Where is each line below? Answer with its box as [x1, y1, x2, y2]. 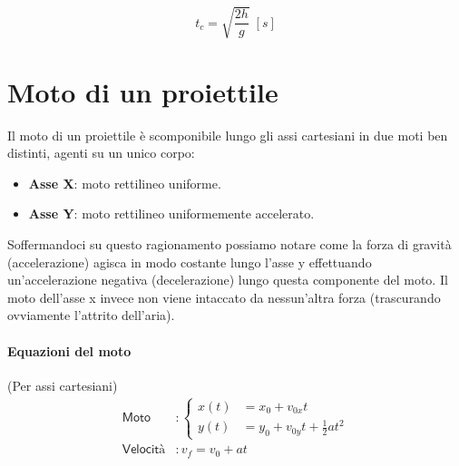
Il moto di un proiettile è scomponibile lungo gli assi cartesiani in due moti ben [7, 125, 448, 144]
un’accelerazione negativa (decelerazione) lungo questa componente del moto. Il [7, 270, 448, 289]
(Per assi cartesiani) [7, 375, 118, 394]
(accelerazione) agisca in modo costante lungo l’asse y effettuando [7, 252, 372, 271]
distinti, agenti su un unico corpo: [7, 143, 195, 162]
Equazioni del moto [7, 341, 132, 360]
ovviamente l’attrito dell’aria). [7, 306, 175, 325]
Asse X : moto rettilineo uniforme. [28, 173, 221, 192]
